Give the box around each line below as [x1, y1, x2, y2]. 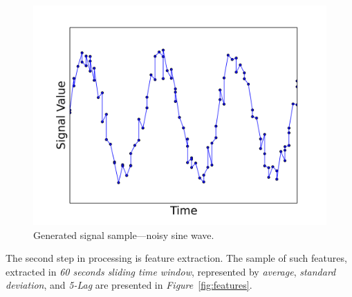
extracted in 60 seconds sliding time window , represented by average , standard [6, 264, 336, 278]
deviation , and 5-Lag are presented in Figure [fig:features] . [6, 278, 252, 292]
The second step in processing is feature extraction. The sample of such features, [6, 251, 347, 265]
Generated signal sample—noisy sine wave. [33, 227, 214, 242]
